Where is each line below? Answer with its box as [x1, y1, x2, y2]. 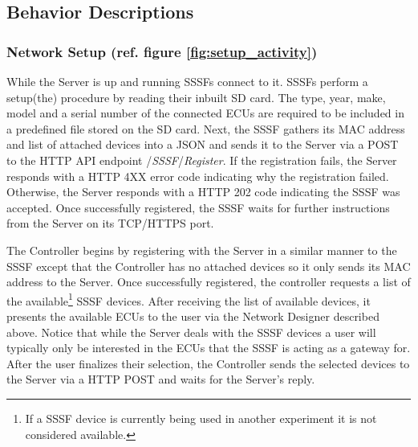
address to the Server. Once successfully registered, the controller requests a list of [6, 273, 411, 290]
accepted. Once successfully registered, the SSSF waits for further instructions [6, 199, 390, 215]
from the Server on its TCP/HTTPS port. [6, 215, 214, 232]
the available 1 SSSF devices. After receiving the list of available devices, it [6, 289, 371, 309]
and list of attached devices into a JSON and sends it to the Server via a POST [6, 136, 399, 153]
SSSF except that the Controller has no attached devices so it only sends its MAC [6, 257, 411, 274]
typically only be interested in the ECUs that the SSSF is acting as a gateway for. [6, 339, 411, 356]
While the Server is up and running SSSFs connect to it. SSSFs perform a [6, 73, 368, 89]
